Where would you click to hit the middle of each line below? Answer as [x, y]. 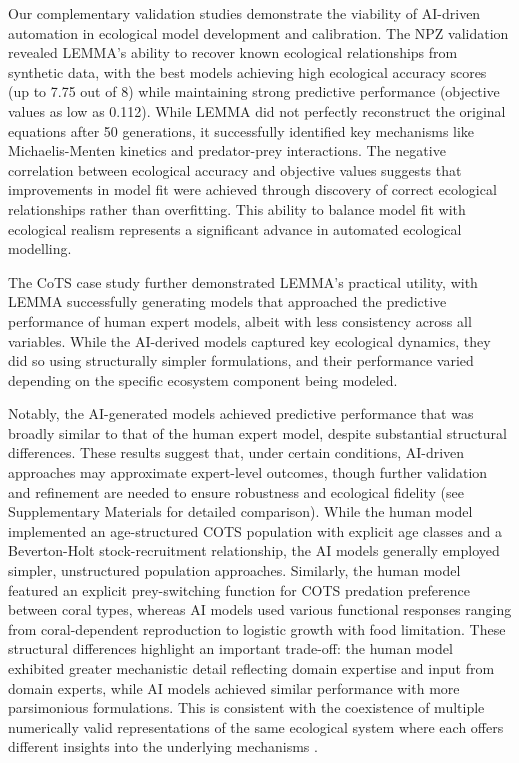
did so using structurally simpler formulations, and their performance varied [241, 360]
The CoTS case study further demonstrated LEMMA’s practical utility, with [243, 281]
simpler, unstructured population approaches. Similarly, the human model [234, 570]
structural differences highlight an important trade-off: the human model [230, 648]
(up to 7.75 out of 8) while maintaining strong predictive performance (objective [254, 91]
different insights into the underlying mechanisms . [163, 746]
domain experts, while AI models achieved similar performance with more [234, 687]
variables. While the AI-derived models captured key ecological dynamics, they [249, 340]
